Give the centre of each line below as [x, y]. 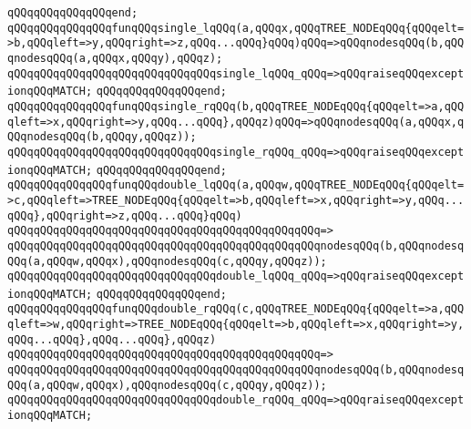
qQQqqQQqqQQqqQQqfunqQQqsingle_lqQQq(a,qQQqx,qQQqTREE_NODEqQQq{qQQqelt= [236, 28]
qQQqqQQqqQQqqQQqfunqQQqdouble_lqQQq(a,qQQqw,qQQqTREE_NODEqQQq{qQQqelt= [236, 185]
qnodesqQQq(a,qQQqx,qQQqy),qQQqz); [115, 58]
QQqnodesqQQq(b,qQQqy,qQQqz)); [102, 137]
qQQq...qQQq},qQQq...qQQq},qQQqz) [112, 339]
